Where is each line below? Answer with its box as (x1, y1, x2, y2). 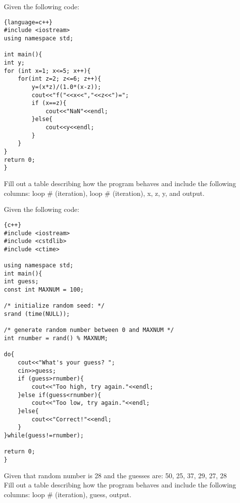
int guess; (4, 278, 39, 285)
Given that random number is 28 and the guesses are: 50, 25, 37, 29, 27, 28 (4, 470, 227, 480)
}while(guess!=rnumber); (4, 432, 84, 439)
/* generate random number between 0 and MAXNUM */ (4, 327, 174, 334)
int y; (4, 59, 25, 66)
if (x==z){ (32, 100, 66, 107)
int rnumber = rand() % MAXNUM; (4, 335, 108, 342)
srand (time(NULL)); (4, 311, 70, 318)
